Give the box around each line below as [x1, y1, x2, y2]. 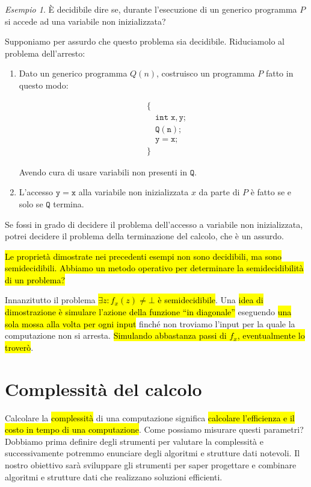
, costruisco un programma [156, 67, 255, 80]
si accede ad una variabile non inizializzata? [5, 14, 166, 27]
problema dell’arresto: [5, 46, 85, 59]
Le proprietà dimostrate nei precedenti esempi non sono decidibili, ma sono [5, 250, 282, 262]
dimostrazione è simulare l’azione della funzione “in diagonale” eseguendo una [5, 306, 292, 318]
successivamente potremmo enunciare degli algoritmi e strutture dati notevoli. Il [5, 447, 300, 459]
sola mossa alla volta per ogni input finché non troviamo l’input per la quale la [5, 317, 295, 330]
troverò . [5, 341, 34, 353]
